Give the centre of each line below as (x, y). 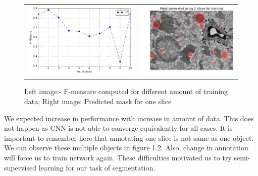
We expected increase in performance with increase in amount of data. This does (129, 118)
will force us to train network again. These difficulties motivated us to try (118, 157)
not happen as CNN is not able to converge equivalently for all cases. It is (118, 128)
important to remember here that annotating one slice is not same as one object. (129, 138)
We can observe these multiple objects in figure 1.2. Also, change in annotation (126, 148)
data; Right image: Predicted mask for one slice (98, 101)
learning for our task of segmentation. (97, 167)
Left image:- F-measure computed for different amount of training (126, 91)
